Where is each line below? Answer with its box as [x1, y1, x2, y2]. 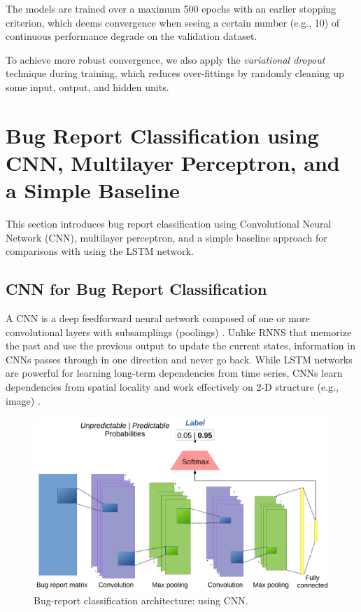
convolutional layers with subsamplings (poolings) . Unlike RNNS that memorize [6, 324, 352, 339]
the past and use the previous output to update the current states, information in [6, 338, 355, 353]
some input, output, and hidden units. [6, 79, 169, 94]
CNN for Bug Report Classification [6, 278, 267, 300]
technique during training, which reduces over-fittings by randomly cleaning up [6, 66, 344, 81]
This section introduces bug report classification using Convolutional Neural [6, 216, 332, 231]
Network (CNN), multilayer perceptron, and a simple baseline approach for [6, 230, 327, 244]
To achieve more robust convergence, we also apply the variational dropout [6, 52, 325, 67]
